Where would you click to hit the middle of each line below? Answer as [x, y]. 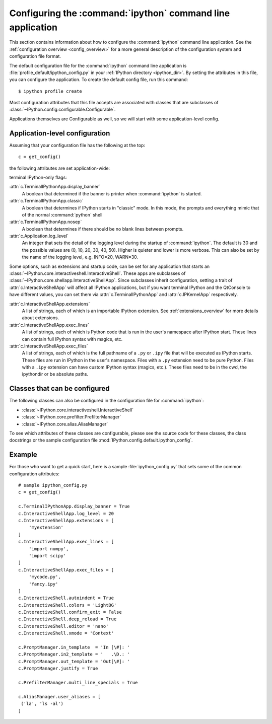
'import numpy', [49, 549]
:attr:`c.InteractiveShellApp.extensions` [50, 304]
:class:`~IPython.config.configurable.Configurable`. [62, 110]
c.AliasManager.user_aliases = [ [59, 697]
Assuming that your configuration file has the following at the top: [77, 145]
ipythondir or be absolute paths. [55, 374]
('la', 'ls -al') [42, 704]
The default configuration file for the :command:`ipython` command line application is [98, 65]
